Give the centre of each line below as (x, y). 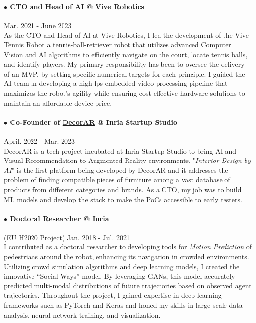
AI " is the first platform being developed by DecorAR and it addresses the (116, 170)
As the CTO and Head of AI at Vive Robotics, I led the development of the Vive (126, 35)
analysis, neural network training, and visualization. (82, 314)
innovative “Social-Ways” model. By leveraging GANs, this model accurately (120, 276)
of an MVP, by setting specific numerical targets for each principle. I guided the (125, 73)
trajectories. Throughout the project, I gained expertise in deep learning (113, 295)
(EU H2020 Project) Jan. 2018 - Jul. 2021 (67, 237)
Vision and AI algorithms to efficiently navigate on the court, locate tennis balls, (126, 54)
